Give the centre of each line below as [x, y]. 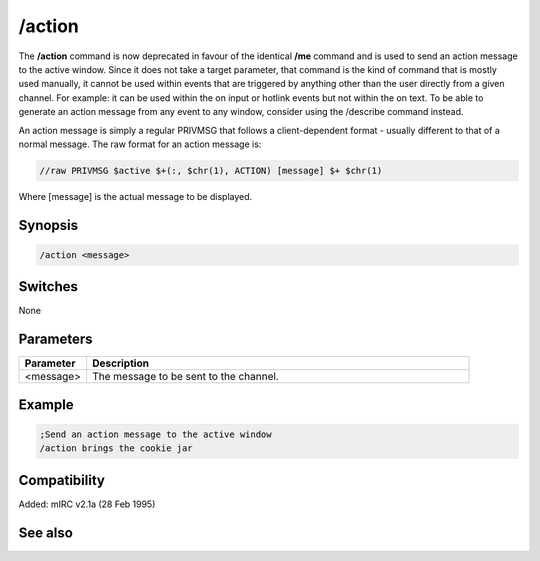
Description [120, 363]
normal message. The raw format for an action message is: [140, 144]
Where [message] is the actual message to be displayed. [135, 196]
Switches [48, 286]
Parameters [55, 339]
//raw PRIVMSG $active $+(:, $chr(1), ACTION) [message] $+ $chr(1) [211, 170]
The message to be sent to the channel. [185, 377]
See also [46, 532]
